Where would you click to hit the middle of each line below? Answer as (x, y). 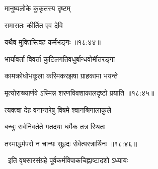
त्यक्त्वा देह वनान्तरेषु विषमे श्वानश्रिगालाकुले (58, 109)
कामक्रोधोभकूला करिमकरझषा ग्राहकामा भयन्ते (61, 76)
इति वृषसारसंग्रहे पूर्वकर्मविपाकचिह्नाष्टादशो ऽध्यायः (68, 160)
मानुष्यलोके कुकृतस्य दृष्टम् (37, 8)
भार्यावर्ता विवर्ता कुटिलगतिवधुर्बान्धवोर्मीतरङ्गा (60, 59)
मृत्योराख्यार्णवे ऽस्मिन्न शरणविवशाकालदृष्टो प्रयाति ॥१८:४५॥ (80, 92)
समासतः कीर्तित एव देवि (34, 25)
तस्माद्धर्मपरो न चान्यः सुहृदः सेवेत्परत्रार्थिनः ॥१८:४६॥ (71, 143)
